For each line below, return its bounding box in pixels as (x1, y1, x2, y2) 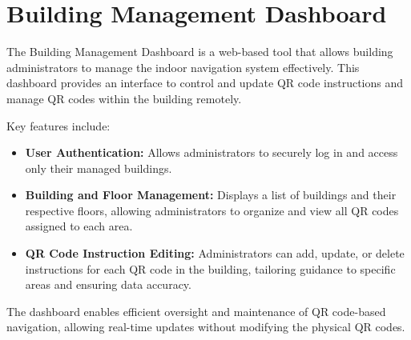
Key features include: (6, 117, 111, 134)
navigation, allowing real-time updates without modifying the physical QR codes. (6, 318, 405, 335)
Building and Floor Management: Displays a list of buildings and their (25, 186, 397, 203)
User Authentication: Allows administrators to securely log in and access (25, 144, 398, 161)
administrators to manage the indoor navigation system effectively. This (6, 58, 360, 75)
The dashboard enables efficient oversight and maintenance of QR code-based (6, 302, 386, 319)
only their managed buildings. (25, 159, 172, 176)
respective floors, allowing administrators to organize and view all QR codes (25, 202, 399, 218)
